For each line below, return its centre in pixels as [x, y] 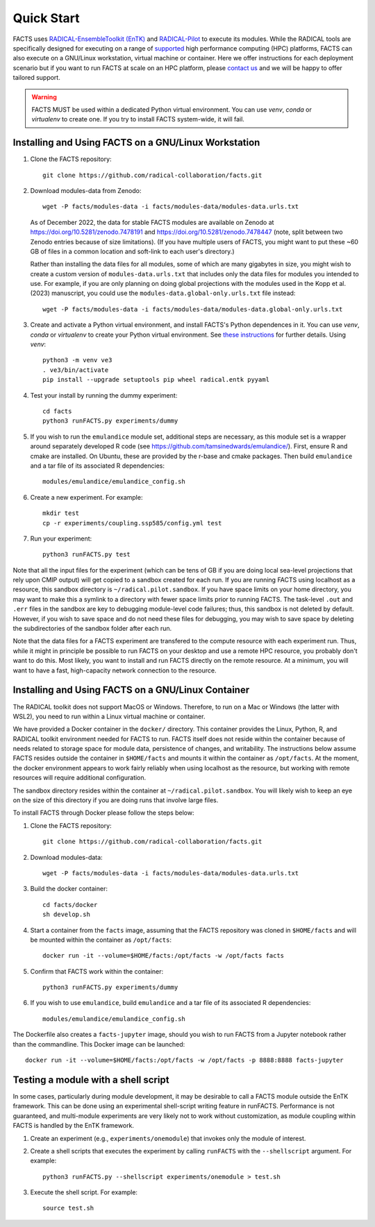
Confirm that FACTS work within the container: [97, 971]
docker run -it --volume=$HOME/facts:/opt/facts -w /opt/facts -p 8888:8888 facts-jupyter [184, 1060]
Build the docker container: [69, 889]
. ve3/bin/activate [76, 370]
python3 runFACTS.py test [87, 555]
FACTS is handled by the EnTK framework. [74, 1126]
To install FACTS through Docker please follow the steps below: [103, 813]
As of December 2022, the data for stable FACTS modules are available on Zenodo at [152, 222]
